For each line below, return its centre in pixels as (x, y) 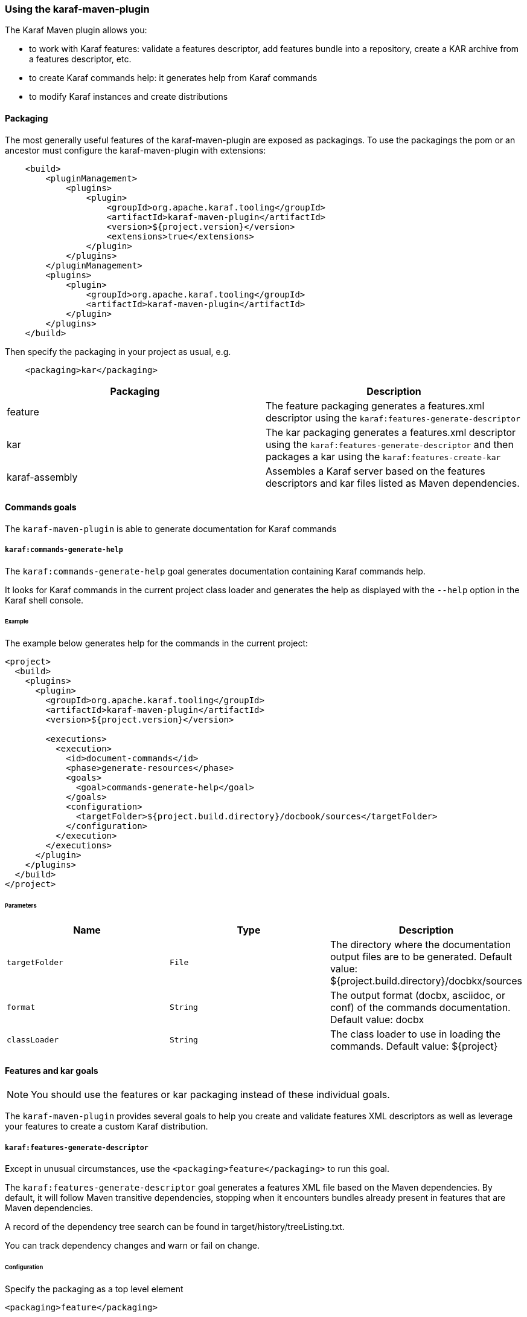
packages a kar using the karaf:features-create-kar (383, 456)
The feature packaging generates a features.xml (375, 405)
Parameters (21, 906)
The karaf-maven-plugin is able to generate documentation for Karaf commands (171, 528)
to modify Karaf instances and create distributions (129, 97)
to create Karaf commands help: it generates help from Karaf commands (173, 78)
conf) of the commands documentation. (420, 1007)
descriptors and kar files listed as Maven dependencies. (393, 483)
